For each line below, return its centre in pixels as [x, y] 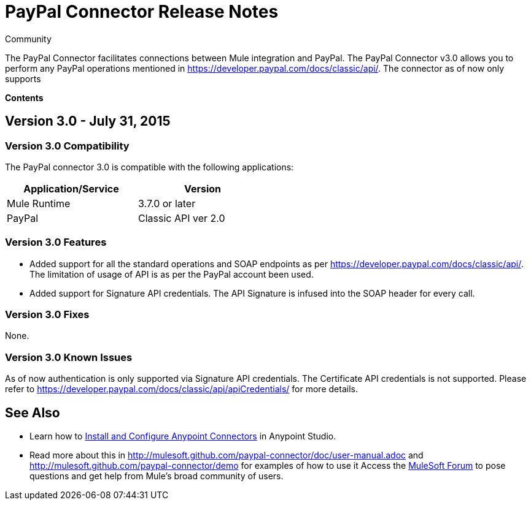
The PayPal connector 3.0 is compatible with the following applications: [149, 167]
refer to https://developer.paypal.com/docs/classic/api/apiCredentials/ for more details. [181, 389]
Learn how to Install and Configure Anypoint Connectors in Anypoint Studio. [183, 436]
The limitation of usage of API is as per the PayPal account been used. [172, 274]
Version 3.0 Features [56, 242]
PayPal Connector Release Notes [142, 12]
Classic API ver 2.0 [182, 218]
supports [23, 78]
